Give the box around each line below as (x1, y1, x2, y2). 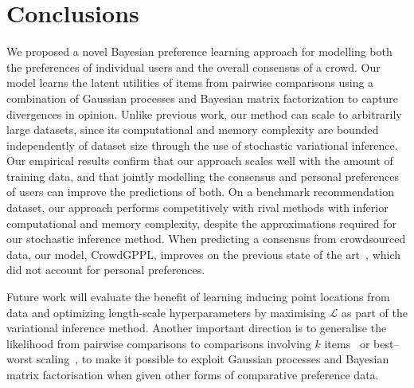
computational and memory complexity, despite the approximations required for (6, 214, 396, 231)
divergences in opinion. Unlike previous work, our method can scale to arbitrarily (6, 105, 402, 122)
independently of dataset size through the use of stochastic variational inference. (6, 136, 398, 153)
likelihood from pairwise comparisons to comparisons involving (6, 335, 311, 351)
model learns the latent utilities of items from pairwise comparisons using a (6, 74, 374, 91)
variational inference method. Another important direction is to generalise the (6, 319, 387, 336)
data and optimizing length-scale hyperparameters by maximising (6, 304, 326, 320)
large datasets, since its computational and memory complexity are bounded (6, 121, 379, 138)
